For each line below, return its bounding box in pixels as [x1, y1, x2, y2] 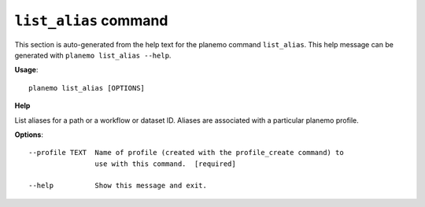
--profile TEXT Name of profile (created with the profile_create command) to [28, 148, 344, 157]
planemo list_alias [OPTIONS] [28, 83, 146, 92]
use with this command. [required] [94, 159, 236, 168]
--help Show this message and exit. [28, 181, 208, 190]
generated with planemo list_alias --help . [14, 50, 172, 60]
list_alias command [14, 12, 168, 29]
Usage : [14, 65, 39, 75]
